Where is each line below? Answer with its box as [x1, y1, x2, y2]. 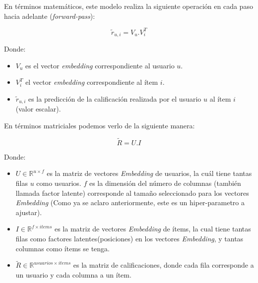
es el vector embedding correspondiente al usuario [25, 60, 175, 70]
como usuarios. [36, 177, 81, 188]
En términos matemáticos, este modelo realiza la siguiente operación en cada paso [4, 1, 253, 11]
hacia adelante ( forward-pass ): [4, 10, 95, 21]
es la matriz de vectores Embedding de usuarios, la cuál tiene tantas [47, 168, 252, 178]
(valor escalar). [15, 104, 61, 114]
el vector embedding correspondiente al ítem [25, 77, 158, 87]
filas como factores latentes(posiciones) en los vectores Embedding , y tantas [15, 233, 244, 243]
